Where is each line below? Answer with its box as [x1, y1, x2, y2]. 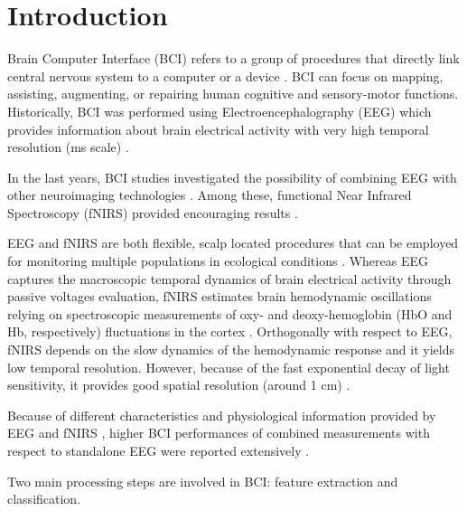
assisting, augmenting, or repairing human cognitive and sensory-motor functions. [7, 84, 459, 103]
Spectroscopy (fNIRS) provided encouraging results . [7, 203, 298, 222]
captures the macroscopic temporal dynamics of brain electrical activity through [7, 269, 452, 288]
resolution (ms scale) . [7, 137, 129, 156]
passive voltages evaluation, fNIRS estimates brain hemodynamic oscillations [7, 287, 432, 306]
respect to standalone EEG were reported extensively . [7, 441, 310, 459]
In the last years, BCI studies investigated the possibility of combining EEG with [7, 167, 457, 186]
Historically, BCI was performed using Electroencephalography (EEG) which [7, 101, 432, 120]
